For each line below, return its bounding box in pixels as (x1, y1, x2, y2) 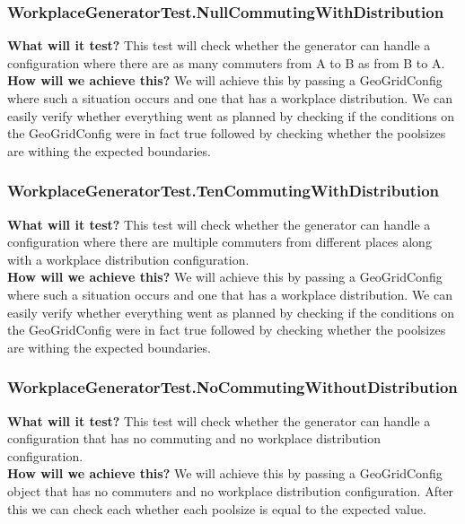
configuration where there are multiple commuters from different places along (7, 232, 432, 251)
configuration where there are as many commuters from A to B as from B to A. (7, 53, 445, 72)
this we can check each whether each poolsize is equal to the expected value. (7, 499, 426, 518)
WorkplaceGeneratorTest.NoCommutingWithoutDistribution (7, 376, 458, 398)
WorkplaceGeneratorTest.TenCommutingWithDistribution (7, 179, 440, 202)
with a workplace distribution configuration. (7, 249, 250, 268)
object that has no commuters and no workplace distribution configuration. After (7, 481, 454, 500)
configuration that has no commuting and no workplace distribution (7, 429, 382, 448)
